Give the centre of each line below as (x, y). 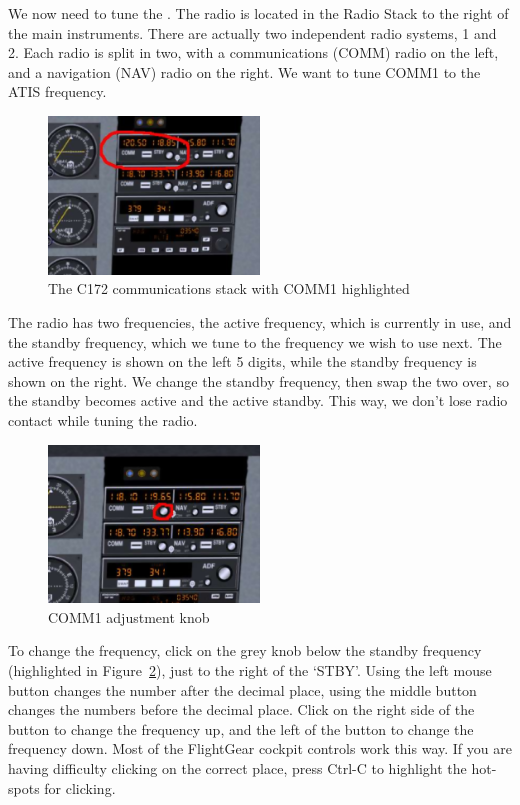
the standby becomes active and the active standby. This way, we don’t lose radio (258, 400)
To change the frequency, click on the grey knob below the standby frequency (245, 650)
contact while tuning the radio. (103, 419)
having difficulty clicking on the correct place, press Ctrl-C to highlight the (237, 768)
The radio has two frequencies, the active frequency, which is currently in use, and (260, 321)
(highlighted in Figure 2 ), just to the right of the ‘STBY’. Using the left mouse (250, 670)
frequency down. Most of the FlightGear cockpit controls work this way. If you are (260, 748)
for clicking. (80, 787)
